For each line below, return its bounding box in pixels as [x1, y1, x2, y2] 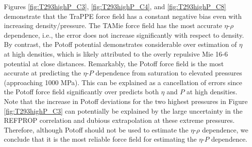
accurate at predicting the [4, 68, 81, 78]
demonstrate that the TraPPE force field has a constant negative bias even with [4, 11, 242, 21]
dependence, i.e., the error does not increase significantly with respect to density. [4, 29, 244, 40]
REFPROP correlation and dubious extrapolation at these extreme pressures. [4, 115, 235, 125]
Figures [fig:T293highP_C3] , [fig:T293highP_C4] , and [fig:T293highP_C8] [4, 1, 226, 11]
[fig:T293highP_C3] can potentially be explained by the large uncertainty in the [4, 105, 243, 116]
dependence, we [202, 124, 249, 134]
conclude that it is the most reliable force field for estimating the [4, 134, 197, 144]
